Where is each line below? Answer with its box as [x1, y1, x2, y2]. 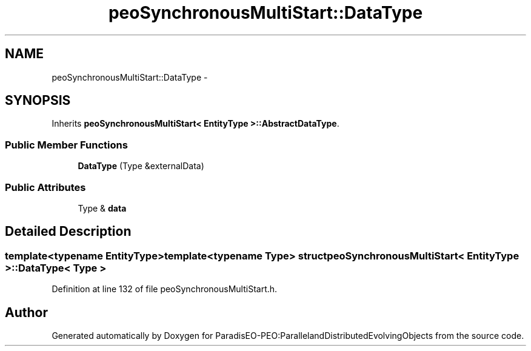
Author [5, 304, 48, 320]
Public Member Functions [5, 138, 128, 151]
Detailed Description [5, 224, 132, 239]
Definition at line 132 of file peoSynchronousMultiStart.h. [52, 284, 278, 295]
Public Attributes [5, 181, 86, 193]
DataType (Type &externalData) [78, 161, 204, 172]
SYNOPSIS [5, 93, 71, 109]
